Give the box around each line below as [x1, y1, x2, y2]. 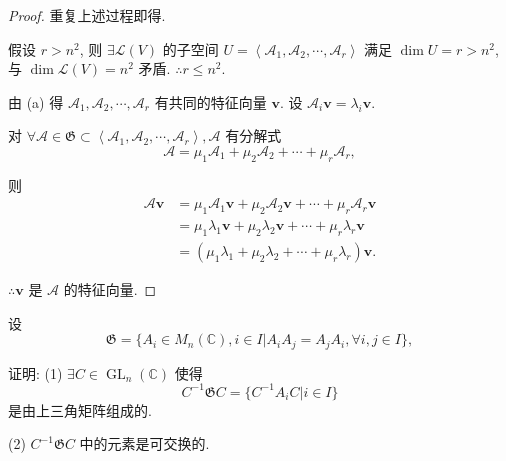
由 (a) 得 [8, 91, 64, 112]
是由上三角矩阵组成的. [8, 399, 152, 420]
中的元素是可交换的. [79, 433, 210, 454]
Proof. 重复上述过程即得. [8, 5, 166, 25]
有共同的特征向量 [154, 91, 267, 112]
